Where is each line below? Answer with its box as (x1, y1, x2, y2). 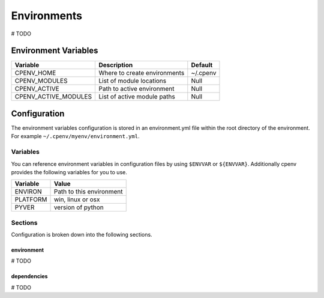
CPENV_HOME (14, 69, 56, 78)
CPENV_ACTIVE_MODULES (14, 93, 92, 101)
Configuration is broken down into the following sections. (11, 231, 152, 239)
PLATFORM (14, 195, 47, 204)
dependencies (11, 273, 48, 280)
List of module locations (98, 77, 167, 85)
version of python (53, 203, 104, 211)
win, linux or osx (53, 195, 100, 204)
